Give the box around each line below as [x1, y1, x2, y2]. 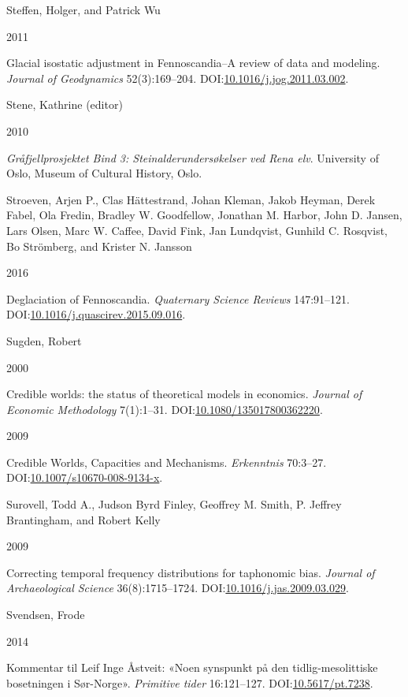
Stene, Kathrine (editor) [6, 96, 123, 113]
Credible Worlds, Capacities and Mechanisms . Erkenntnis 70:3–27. [6, 453, 327, 470]
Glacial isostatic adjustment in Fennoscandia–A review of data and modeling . [6, 54, 380, 71]
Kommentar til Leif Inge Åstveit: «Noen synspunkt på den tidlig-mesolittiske [6, 659, 378, 676]
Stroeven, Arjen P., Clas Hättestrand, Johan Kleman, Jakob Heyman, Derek [6, 191, 376, 207]
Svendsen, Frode [6, 606, 85, 623]
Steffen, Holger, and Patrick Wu [6, 2, 161, 17]
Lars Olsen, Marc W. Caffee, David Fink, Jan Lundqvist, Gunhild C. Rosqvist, [6, 222, 388, 238]
